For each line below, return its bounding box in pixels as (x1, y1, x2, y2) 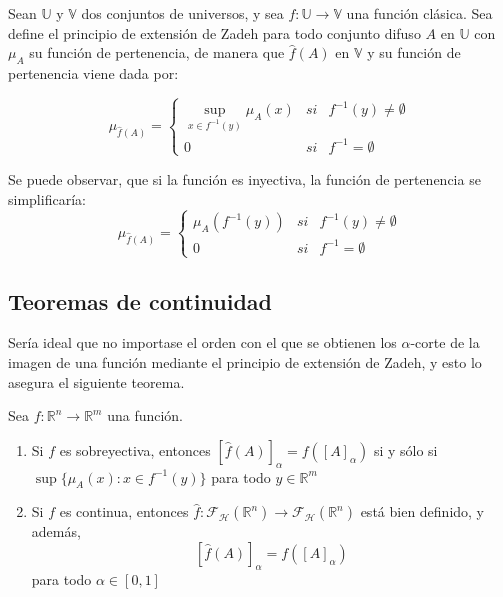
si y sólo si (373, 439, 438, 460)
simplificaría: (8, 188, 86, 209)
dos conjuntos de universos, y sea (81, 3, 284, 23)
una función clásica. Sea (346, 3, 493, 23)
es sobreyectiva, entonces (59, 439, 211, 460)
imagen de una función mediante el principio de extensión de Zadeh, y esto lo (8, 352, 482, 373)
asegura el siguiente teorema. (8, 371, 185, 392)
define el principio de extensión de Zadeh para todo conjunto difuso (8, 22, 421, 43)
